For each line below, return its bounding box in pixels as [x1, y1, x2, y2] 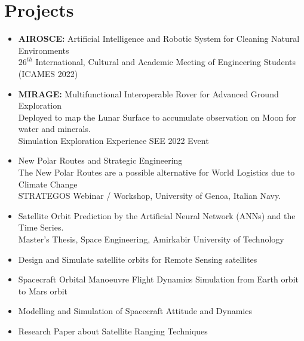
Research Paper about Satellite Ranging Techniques [18, 325, 208, 337]
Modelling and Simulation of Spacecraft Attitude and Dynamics [18, 305, 252, 317]
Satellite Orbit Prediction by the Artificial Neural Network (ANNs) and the [18, 209, 296, 222]
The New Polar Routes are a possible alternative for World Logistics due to [18, 166, 295, 179]
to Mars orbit [18, 284, 68, 297]
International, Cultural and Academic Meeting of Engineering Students [35, 56, 296, 68]
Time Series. [18, 221, 64, 234]
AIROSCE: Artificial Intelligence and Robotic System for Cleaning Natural [18, 32, 300, 45]
